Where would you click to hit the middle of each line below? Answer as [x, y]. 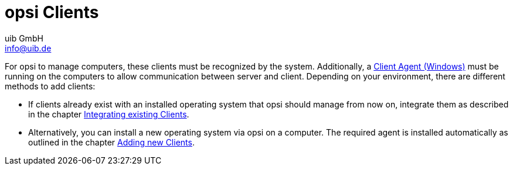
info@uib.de [28, 48]
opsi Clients [52, 12]
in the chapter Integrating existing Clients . [109, 114]
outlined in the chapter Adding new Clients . [111, 142]
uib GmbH [24, 38]
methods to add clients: [50, 86]
